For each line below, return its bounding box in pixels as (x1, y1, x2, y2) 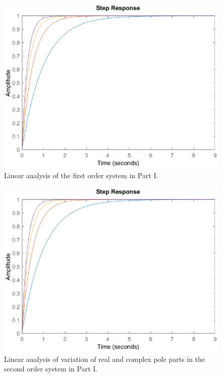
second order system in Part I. (4, 363, 98, 374)
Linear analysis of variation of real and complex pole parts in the (4, 353, 205, 364)
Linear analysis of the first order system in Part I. (4, 170, 158, 181)
